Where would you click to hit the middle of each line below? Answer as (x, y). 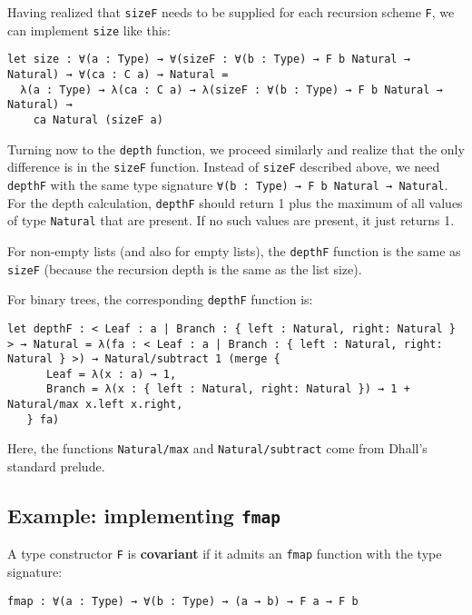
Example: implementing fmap (144, 516)
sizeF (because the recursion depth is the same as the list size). (185, 268)
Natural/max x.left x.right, (95, 405)
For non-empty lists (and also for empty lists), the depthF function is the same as (234, 250)
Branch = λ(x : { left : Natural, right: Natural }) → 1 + (228, 389)
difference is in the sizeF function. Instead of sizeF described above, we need (224, 167)
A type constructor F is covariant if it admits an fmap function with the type (225, 554)
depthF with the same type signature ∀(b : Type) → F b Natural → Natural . (228, 184)
